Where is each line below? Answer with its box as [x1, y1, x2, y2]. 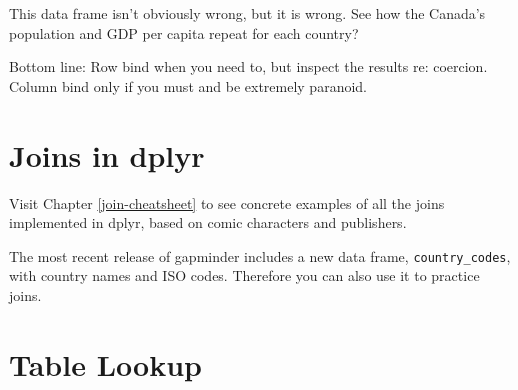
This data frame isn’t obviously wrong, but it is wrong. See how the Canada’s [9, 3, 486, 23]
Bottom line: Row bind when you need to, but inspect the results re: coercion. [9, 56, 488, 77]
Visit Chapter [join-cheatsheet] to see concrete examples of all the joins [9, 192, 445, 213]
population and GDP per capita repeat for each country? [9, 22, 359, 43]
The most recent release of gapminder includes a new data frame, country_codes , [9, 245, 511, 266]
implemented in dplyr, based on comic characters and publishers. [9, 212, 407, 233]
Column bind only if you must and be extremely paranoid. [9, 75, 367, 96]
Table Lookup [9, 343, 202, 384]
